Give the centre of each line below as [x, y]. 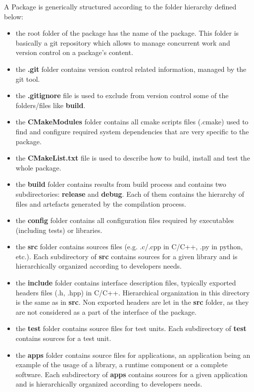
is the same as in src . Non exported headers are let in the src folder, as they [132, 302]
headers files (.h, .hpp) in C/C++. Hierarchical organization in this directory [133, 292]
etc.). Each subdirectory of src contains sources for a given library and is [127, 256]
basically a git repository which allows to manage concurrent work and [123, 42]
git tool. [28, 79]
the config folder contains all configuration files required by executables [125, 220]
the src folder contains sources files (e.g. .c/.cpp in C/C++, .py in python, [129, 247]
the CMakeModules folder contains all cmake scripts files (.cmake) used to [132, 122]
